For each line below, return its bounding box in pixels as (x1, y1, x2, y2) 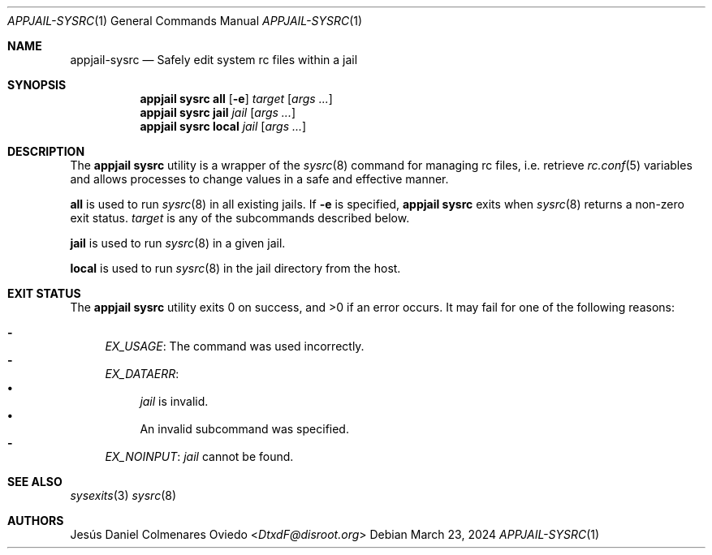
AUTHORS (7, 514, 64, 527)
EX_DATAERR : (105, 367, 179, 381)
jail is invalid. (140, 394, 209, 408)
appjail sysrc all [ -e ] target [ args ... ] (140, 92, 333, 105)
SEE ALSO (7, 475, 63, 488)
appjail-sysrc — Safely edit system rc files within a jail (70, 53, 358, 67)
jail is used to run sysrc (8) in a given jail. (70, 236, 286, 250)
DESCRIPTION (7, 144, 85, 158)
